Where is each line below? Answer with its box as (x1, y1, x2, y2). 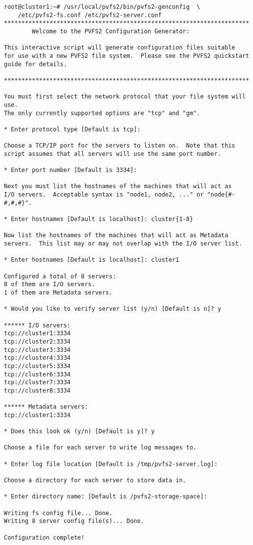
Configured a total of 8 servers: (4, 272, 116, 280)
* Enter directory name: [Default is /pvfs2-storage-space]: (4, 493, 207, 500)
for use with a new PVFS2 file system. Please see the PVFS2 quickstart (4, 52, 250, 59)
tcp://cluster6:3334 (4, 371, 71, 378)
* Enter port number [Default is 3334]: (4, 167, 138, 174)
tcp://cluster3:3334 (4, 346, 71, 353)
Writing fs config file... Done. (4, 509, 113, 517)
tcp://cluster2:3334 (4, 338, 71, 345)
